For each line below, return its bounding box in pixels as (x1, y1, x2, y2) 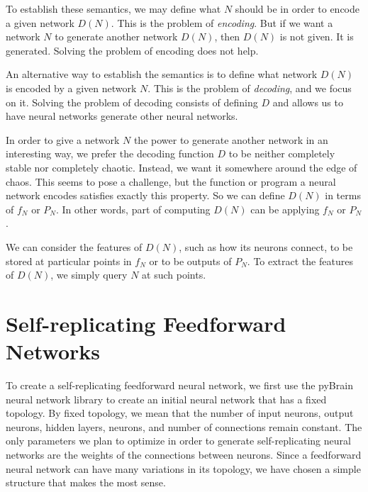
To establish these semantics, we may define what (6, 1, 221, 16)
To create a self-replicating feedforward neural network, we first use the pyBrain (6, 378, 353, 392)
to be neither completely (228, 146, 335, 161)
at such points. (142, 267, 206, 282)
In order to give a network (6, 132, 120, 147)
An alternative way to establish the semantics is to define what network (6, 67, 318, 82)
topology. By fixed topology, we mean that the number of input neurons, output (6, 406, 354, 420)
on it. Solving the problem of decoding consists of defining (6, 94, 258, 109)
